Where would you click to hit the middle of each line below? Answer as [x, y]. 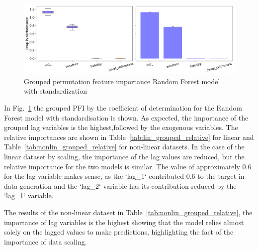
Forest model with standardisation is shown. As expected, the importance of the [126, 117]
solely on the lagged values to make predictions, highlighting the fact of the [119, 232]
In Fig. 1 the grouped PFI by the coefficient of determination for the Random [123, 107]
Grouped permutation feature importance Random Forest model [122, 81]
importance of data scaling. [45, 241]
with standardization [55, 91]
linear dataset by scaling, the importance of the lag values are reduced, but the [124, 156]
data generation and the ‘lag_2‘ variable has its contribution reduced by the [120, 186]
